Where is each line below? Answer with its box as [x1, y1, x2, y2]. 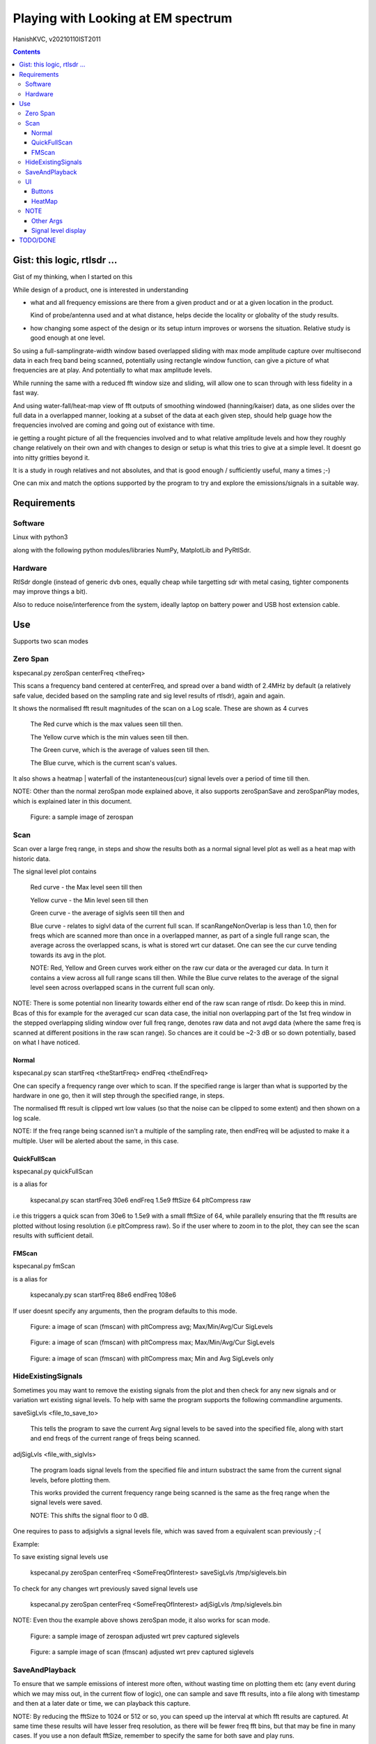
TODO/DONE [19, 236, 56, 244]
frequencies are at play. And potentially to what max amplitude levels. [13, 366, 212, 375]
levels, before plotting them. [30, 1475, 111, 1484]
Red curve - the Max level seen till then [30, 883, 143, 892]
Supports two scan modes [13, 637, 88, 645]
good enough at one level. [30, 333, 106, 342]
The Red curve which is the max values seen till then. [30, 720, 183, 728]
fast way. [13, 389, 40, 397]
